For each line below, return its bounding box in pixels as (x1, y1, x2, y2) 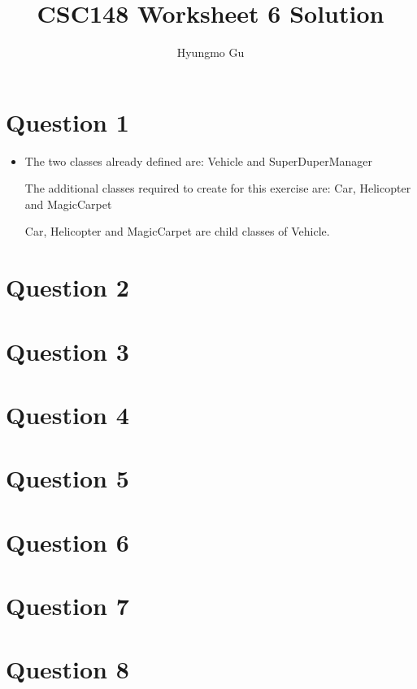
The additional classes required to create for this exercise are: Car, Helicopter (24, 180, 411, 197)
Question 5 (6, 461, 129, 495)
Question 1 (6, 105, 129, 138)
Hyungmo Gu (176, 44, 245, 61)
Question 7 (6, 589, 129, 622)
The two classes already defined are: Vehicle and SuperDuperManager (24, 152, 373, 169)
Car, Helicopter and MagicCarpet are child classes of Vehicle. (24, 223, 330, 240)
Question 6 (6, 525, 129, 558)
